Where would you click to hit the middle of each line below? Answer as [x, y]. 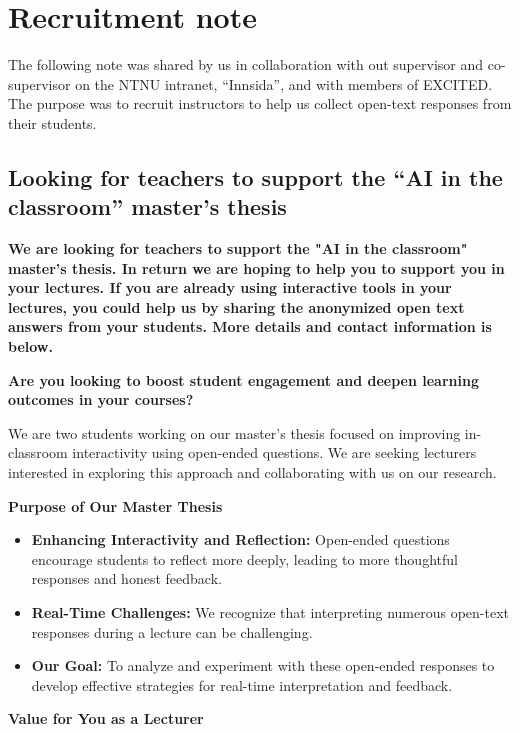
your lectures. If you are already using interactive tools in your [230, 287]
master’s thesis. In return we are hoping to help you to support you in [256, 267]
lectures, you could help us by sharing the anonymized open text [236, 306]
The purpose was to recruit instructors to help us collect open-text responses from [260, 103]
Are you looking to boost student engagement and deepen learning [243, 379]
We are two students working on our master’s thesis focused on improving [234, 432]
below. [30, 346]
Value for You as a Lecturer [106, 718]
